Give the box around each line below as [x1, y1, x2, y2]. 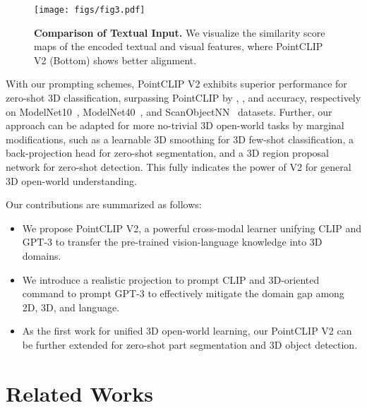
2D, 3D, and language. [22, 299, 120, 314]
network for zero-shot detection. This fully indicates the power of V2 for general [6, 160, 351, 174]
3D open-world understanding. [6, 173, 137, 188]
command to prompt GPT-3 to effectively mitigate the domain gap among [22, 286, 344, 301]
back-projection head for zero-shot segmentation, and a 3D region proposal [6, 145, 329, 160]
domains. [22, 248, 61, 263]
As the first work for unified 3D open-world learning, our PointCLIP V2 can [22, 323, 352, 338]
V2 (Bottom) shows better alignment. [34, 52, 197, 67]
